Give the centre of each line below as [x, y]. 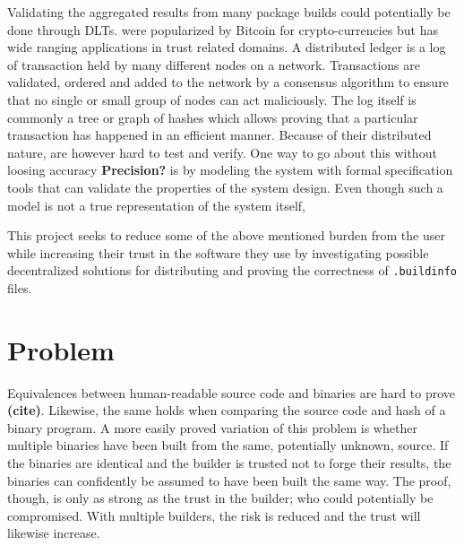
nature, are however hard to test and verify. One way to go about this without [222, 152]
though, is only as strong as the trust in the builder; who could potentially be [220, 498]
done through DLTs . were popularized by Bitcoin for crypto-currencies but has [223, 29]
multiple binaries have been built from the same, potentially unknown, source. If [228, 445]
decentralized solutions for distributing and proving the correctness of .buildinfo [232, 270]
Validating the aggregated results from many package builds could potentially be [229, 12]
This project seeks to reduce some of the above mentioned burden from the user [226, 235]
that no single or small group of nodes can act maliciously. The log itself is [212, 99]
